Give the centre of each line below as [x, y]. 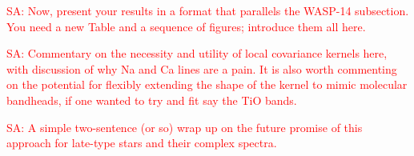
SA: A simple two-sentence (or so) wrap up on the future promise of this [185, 127]
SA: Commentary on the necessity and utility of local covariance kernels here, [197, 53]
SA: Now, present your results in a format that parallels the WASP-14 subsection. [208, 10]
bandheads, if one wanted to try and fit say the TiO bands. [152, 100]
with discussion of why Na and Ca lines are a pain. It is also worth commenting [202, 68]
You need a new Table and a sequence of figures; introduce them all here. [186, 26]
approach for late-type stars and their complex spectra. [142, 143]
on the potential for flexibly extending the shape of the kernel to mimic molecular [207, 84]
